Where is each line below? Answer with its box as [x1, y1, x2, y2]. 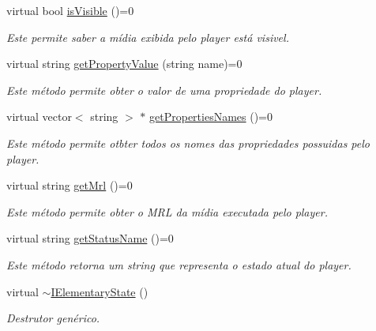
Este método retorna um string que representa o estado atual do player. [6, 256, 352, 273]
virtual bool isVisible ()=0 [6, 2, 134, 18]
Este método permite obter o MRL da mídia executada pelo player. [6, 203, 328, 220]
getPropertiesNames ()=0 [149, 108, 273, 125]
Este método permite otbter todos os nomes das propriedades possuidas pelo [6, 134, 370, 151]
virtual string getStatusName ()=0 [6, 230, 174, 246]
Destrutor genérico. [6, 310, 100, 326]
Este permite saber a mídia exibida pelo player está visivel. [6, 28, 289, 45]
